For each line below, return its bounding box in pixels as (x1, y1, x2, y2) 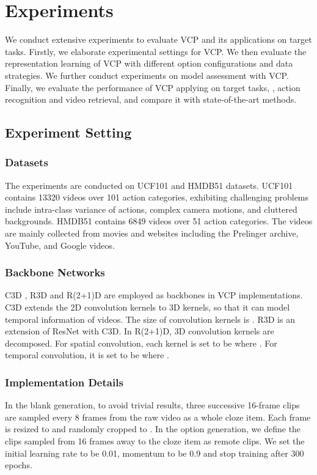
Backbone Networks (5, 265, 105, 280)
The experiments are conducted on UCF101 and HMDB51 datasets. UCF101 (5, 179, 293, 191)
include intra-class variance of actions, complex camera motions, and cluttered (5, 202, 297, 215)
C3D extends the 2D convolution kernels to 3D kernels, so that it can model (5, 301, 290, 314)
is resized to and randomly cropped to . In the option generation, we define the (5, 422, 301, 435)
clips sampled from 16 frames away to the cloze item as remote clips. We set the (5, 435, 305, 447)
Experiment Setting (5, 123, 132, 142)
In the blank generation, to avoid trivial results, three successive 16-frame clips (5, 399, 300, 411)
